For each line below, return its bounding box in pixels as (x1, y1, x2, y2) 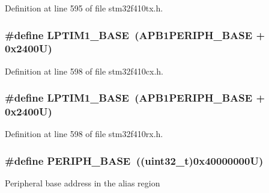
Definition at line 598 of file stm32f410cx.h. (5, 64, 163, 77)
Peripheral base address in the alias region (5, 177, 160, 189)
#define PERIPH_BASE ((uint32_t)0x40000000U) (5, 153, 264, 168)
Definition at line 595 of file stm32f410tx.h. (5, 2, 163, 14)
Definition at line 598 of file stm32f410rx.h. (5, 127, 163, 140)
